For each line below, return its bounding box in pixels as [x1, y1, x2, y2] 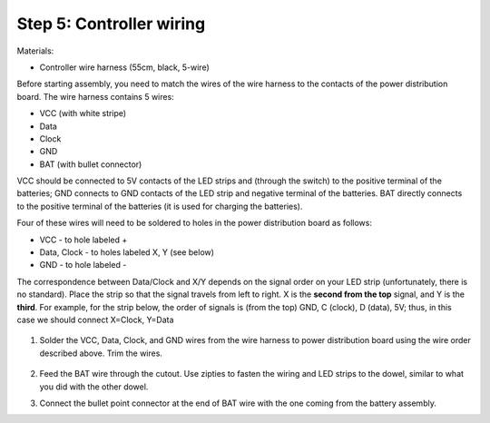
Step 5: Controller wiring [16, 14, 206, 34]
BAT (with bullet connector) [39, 159, 142, 170]
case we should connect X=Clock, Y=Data [16, 314, 174, 325]
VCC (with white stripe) [39, 108, 127, 119]
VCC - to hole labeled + [39, 234, 128, 245]
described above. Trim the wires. [39, 348, 163, 359]
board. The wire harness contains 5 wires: [16, 91, 174, 102]
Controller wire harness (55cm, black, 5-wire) [39, 62, 210, 73]
